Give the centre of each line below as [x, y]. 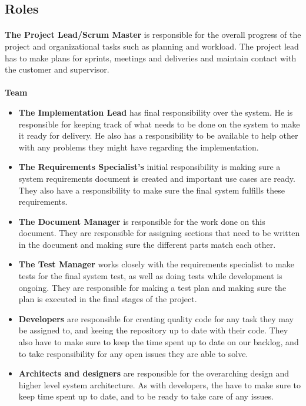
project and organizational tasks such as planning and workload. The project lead [152, 46]
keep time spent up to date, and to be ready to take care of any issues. [146, 396]
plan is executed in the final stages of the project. [108, 299]
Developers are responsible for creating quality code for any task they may [156, 318]
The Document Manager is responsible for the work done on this [142, 221]
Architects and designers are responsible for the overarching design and [154, 373]
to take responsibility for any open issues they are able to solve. [133, 353]
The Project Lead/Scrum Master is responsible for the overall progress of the [153, 35]
